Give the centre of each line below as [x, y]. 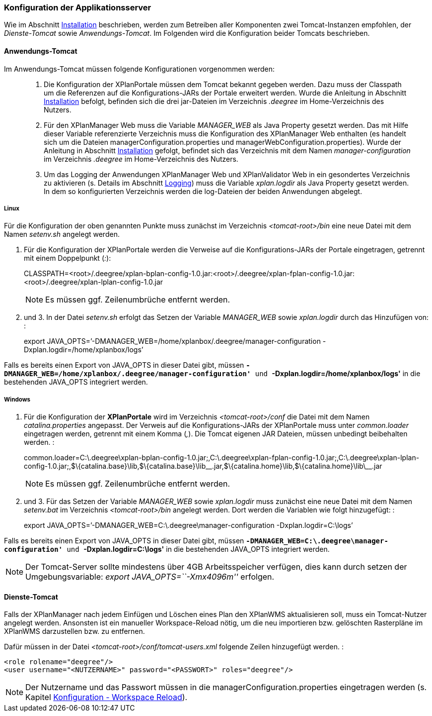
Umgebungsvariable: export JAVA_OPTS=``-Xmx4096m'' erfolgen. [150, 577]
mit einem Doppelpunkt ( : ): [68, 258]
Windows [17, 399]
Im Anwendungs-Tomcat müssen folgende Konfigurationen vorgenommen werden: [139, 69]
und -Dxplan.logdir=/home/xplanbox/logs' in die [338, 374]
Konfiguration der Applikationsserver [78, 7]
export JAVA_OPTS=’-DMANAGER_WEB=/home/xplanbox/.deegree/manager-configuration [172, 341]
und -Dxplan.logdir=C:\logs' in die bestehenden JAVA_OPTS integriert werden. [198, 549]
